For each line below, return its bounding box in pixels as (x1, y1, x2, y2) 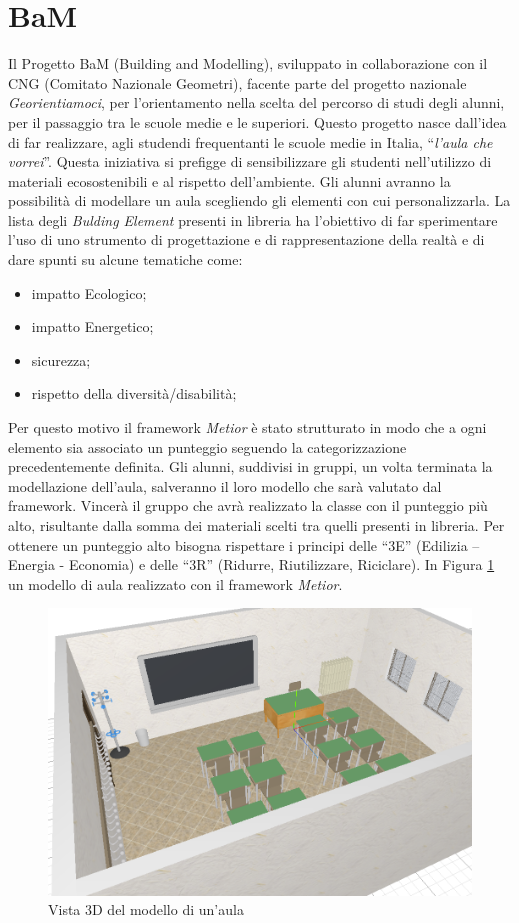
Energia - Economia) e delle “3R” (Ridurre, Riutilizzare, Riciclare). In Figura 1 (8, 554, 495, 575)
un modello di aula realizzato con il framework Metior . (8, 573, 343, 594)
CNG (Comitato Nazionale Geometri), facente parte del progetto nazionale (8, 72, 467, 93)
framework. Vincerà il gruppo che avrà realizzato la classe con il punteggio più (8, 495, 488, 516)
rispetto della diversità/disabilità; (31, 383, 237, 404)
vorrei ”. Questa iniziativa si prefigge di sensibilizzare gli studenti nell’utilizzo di (8, 151, 492, 172)
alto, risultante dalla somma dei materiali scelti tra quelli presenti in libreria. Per (8, 515, 505, 535)
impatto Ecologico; (31, 282, 147, 303)
